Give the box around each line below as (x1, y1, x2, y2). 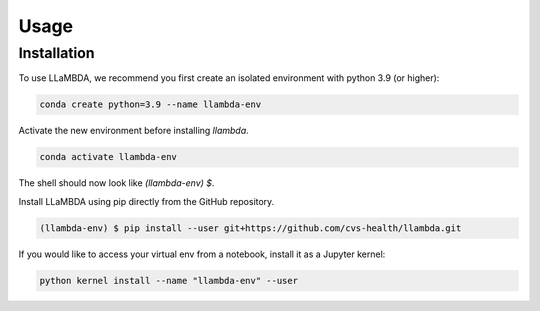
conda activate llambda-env (39, 151, 177, 163)
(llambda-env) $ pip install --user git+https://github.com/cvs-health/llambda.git (39, 222, 462, 234)
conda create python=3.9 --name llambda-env (39, 99, 262, 110)
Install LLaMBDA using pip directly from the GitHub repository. (18, 195, 275, 207)
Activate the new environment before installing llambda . (18, 125, 249, 137)
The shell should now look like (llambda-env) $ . (18, 177, 215, 189)
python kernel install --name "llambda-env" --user (39, 275, 299, 286)
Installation (18, 44, 95, 62)
